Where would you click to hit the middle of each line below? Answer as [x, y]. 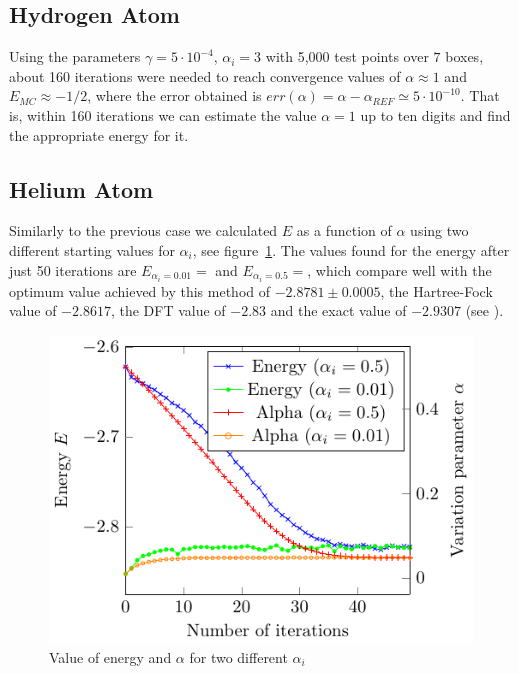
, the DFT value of [168, 310]
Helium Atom [81, 188]
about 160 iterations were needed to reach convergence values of [205, 75]
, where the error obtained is [174, 95]
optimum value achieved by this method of [140, 290]
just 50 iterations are [73, 269]
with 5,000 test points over [347, 56]
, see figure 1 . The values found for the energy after [351, 249]
